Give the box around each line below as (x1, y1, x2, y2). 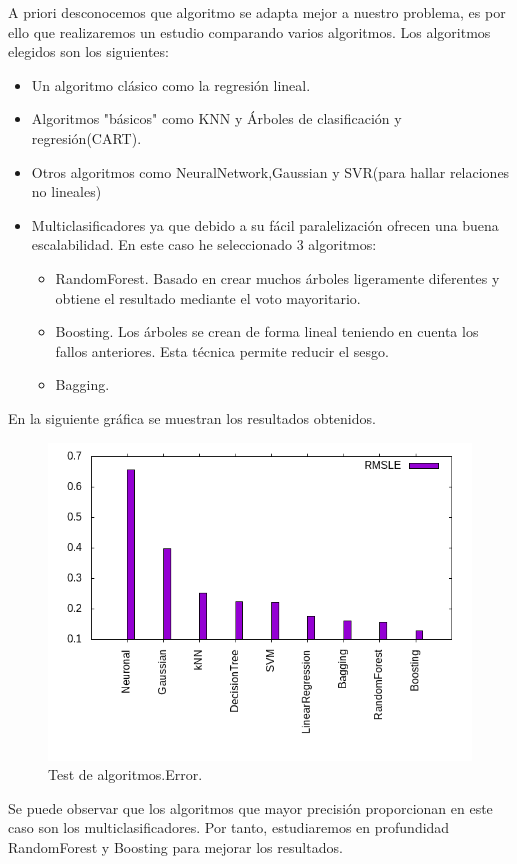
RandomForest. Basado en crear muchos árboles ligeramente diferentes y (55, 267, 500, 288)
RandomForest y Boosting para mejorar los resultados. (8, 836, 343, 857)
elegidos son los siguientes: (8, 41, 169, 62)
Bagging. (55, 374, 110, 395)
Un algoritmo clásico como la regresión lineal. (31, 74, 311, 95)
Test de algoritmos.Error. (48, 764, 203, 785)
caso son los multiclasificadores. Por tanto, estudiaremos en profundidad (8, 817, 450, 838)
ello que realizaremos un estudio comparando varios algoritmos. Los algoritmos (8, 21, 491, 42)
